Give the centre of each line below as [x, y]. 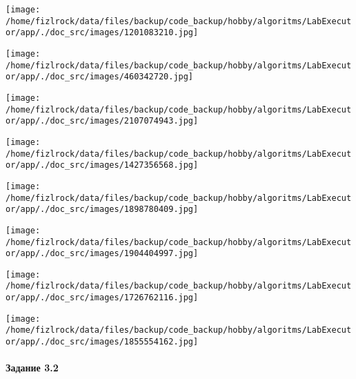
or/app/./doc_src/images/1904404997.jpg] [102, 254]
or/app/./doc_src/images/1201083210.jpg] [102, 33]
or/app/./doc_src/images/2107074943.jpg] [102, 121]
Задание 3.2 [32, 368]
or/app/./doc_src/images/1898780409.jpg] [102, 210]
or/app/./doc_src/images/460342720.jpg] [100, 77]
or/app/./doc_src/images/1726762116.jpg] [102, 298]
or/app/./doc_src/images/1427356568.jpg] [102, 165]
